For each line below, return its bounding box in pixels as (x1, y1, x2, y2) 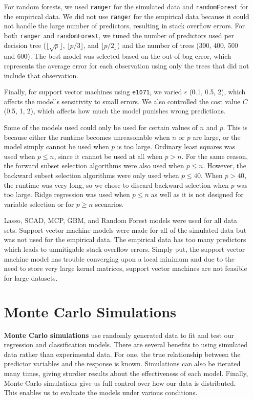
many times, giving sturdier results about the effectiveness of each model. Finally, (4, 368, 248, 378)
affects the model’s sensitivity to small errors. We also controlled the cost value (4, 96, 241, 106)
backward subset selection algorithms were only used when (4, 170, 179, 180)
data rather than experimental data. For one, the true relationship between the (4, 349, 241, 359)
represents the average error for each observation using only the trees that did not (4, 60, 249, 70)
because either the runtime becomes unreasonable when (4, 132, 170, 142)
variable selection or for (4, 199, 74, 209)
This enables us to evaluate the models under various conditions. (4, 387, 198, 398)
